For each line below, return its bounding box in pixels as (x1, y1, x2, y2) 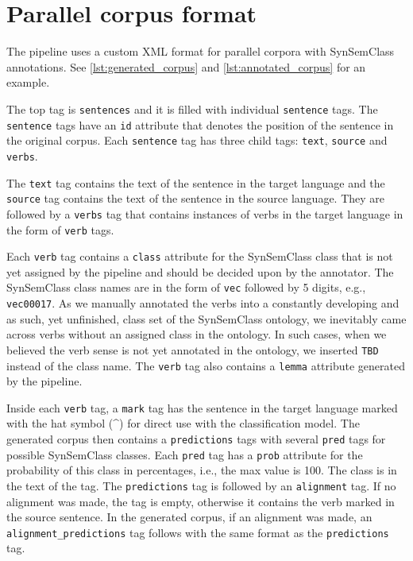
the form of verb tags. (6, 221, 114, 238)
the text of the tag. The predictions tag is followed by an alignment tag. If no (6, 477, 396, 493)
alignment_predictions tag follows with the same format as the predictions (6, 524, 389, 540)
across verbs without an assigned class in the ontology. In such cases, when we (6, 326, 387, 342)
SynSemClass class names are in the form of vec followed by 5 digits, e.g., (6, 279, 366, 296)
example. (6, 74, 50, 91)
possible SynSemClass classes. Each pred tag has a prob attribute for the (6, 446, 363, 462)
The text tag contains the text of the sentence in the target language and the (6, 174, 385, 191)
